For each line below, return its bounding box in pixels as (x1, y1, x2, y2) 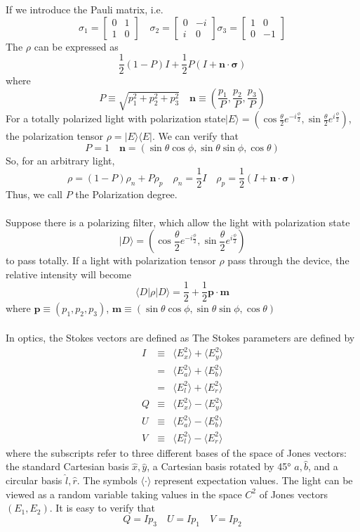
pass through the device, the (227, 253, 349, 268)
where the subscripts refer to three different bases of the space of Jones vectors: (6, 445, 347, 460)
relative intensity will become (6, 266, 131, 281)
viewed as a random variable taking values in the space (6, 486, 242, 501)
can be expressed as (34, 39, 119, 53)
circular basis (6, 472, 62, 487)
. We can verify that (152, 129, 239, 143)
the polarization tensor (6, 129, 104, 143)
